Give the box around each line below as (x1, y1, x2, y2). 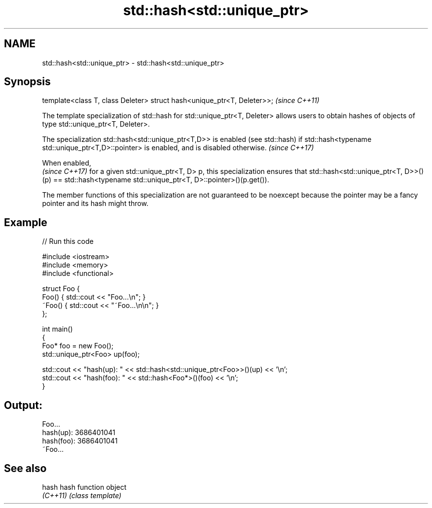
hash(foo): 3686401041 (42, 437, 118, 445)
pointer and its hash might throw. (42, 199, 148, 208)
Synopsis (4, 75, 51, 88)
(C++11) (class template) (42, 491, 122, 500)
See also (4, 462, 47, 474)
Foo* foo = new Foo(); (42, 341, 114, 350)
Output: (4, 399, 42, 411)
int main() (42, 325, 73, 334)
